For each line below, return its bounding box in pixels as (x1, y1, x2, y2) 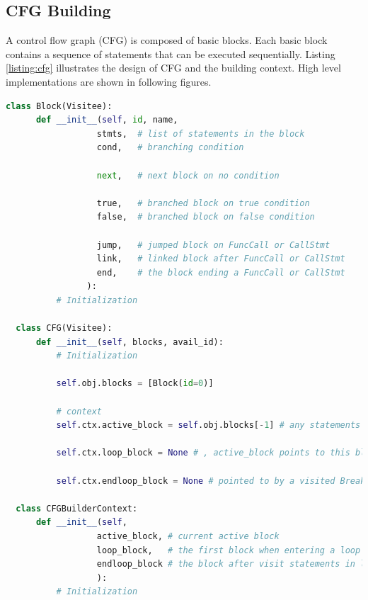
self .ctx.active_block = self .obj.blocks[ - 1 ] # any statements (56, 420, 361, 431)
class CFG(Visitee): (16, 323, 113, 334)
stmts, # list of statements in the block (96, 128, 305, 139)
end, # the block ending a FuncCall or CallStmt (96, 267, 345, 278)
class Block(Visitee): (6, 101, 113, 111)
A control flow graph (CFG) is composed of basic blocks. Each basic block (6, 33, 328, 47)
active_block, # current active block (96, 531, 280, 541)
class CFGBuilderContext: (16, 503, 138, 514)
